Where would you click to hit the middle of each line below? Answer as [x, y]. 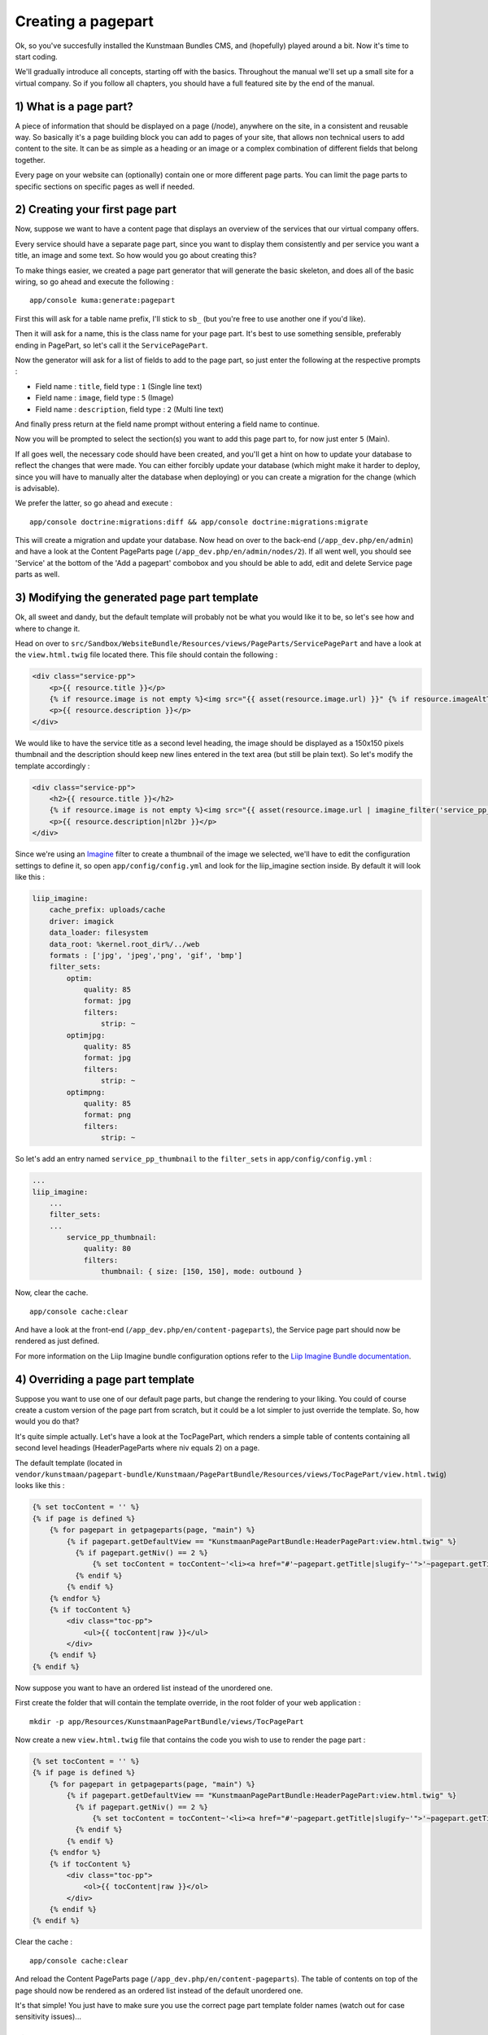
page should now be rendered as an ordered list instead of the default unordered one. [159, 1990]
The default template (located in [69, 1463]
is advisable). [37, 488]
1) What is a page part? [74, 106]
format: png [107, 1115]
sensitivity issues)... [48, 2017]
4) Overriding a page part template [105, 1379]
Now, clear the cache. [52, 1293]
